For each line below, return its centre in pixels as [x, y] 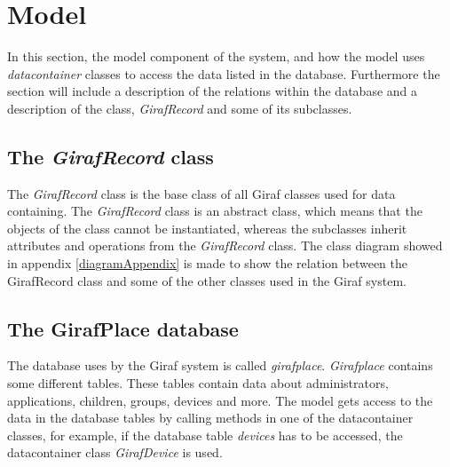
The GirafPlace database [123, 328]
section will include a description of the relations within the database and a [213, 91]
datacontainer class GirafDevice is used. [115, 452]
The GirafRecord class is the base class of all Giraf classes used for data [201, 193]
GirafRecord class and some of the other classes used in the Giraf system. [207, 280]
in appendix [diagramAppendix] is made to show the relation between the [207, 263]
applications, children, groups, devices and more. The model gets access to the [220, 400]
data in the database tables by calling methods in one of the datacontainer [210, 418]
